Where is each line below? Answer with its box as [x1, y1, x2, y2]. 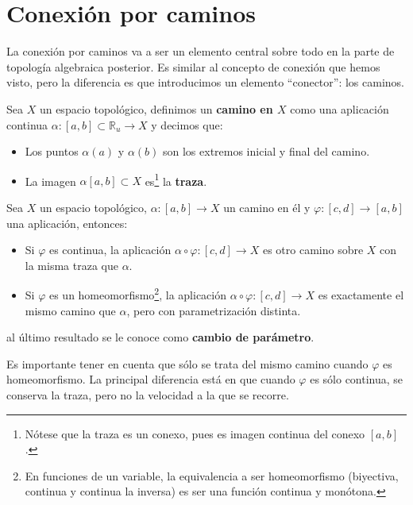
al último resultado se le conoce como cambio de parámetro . [6, 329, 315, 345]
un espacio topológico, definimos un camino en [39, 100, 273, 117]
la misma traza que [25, 256, 118, 273]
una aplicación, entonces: [6, 214, 128, 231]
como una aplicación [290, 100, 389, 117]
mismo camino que [25, 302, 116, 318]
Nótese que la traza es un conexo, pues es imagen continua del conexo [25, 425, 365, 441]
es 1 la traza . [145, 170, 207, 189]
